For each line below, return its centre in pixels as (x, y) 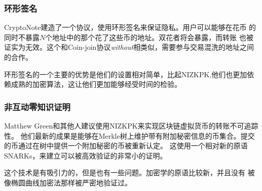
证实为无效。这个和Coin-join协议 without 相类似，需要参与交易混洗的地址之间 (129, 47)
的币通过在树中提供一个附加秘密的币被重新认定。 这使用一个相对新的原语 (126, 146)
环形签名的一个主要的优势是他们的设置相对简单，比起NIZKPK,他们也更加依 (129, 74)
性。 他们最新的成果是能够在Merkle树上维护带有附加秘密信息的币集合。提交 (129, 135)
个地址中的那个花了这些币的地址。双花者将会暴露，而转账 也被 (149, 37)
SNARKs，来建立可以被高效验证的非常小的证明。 (86, 155)
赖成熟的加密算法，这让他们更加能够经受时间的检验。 (93, 84)
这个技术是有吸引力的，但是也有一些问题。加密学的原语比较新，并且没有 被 (129, 172)
